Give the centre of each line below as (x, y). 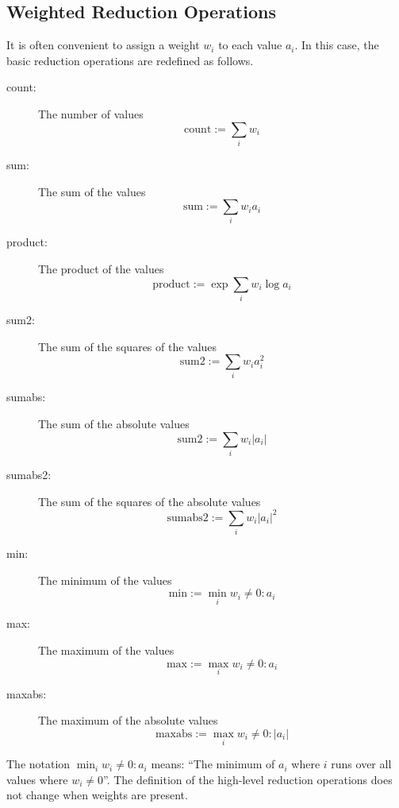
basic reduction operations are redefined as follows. (130, 60)
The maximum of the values (106, 649)
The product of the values (101, 269)
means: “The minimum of (213, 764)
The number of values (91, 113)
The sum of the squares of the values (128, 346)
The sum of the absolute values (114, 424)
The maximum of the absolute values (128, 720)
